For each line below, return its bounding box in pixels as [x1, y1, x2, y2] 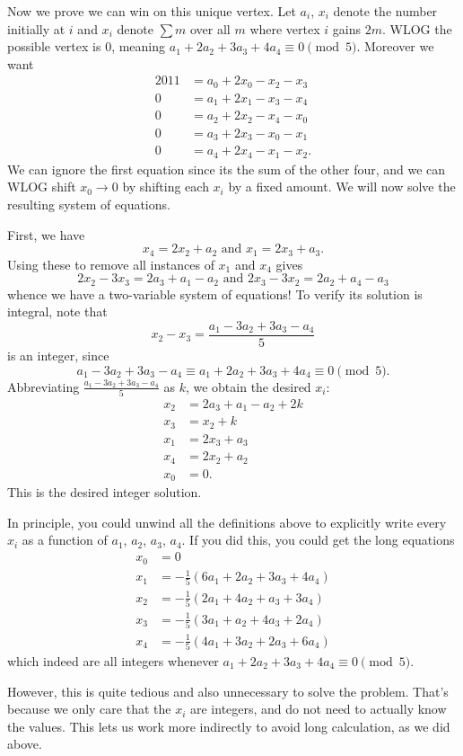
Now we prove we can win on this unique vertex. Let [7, 2, 296, 20]
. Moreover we [356, 37, 434, 56]
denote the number [333, 2, 438, 20]
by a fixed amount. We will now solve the [228, 177, 456, 196]
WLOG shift [7, 177, 76, 196]
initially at [7, 19, 66, 38]
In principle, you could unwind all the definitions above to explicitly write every [7, 512, 447, 531]
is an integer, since [7, 345, 109, 364]
